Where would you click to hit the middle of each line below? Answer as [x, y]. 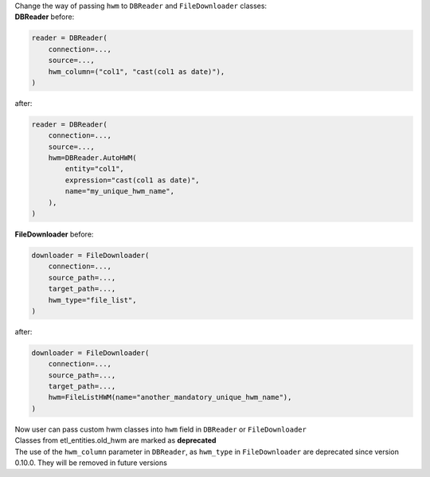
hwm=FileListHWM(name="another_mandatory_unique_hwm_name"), [170, 397]
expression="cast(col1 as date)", [132, 180]
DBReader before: [45, 17]
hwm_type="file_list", [92, 300]
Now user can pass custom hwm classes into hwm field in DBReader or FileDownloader [160, 429]
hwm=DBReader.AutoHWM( [92, 158]
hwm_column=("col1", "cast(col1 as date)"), [137, 71]
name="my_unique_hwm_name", [120, 192]
